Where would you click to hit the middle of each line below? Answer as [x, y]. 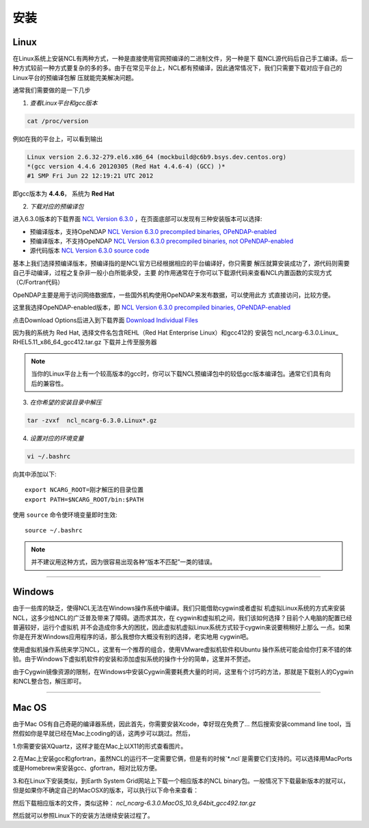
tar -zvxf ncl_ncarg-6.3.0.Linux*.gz [92, 420]
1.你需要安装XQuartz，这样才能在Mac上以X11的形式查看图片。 [100, 746]
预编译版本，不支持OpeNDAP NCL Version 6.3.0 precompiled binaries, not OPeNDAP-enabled [162, 241]
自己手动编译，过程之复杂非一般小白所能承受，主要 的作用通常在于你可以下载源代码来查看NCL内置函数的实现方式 [172, 273]
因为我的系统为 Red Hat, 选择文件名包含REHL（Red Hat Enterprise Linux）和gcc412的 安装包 [143, 333]
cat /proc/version [58, 121]
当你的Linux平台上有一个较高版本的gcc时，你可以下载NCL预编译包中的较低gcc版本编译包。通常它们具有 [178, 374]
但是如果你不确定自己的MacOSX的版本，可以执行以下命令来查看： [106, 790]
